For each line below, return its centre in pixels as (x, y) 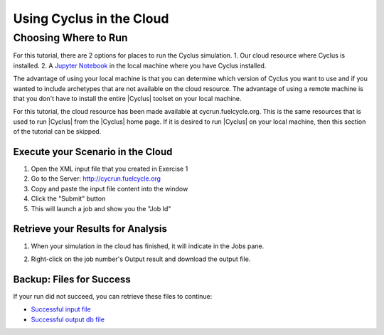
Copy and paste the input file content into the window (110, 188)
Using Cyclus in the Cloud (91, 18)
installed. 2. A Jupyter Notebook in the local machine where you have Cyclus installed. (140, 65)
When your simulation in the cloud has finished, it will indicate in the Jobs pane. (148, 246)
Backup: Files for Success (72, 279)
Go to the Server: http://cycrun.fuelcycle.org (96, 179)
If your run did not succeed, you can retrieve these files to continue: (113, 296)
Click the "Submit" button (68, 198)
